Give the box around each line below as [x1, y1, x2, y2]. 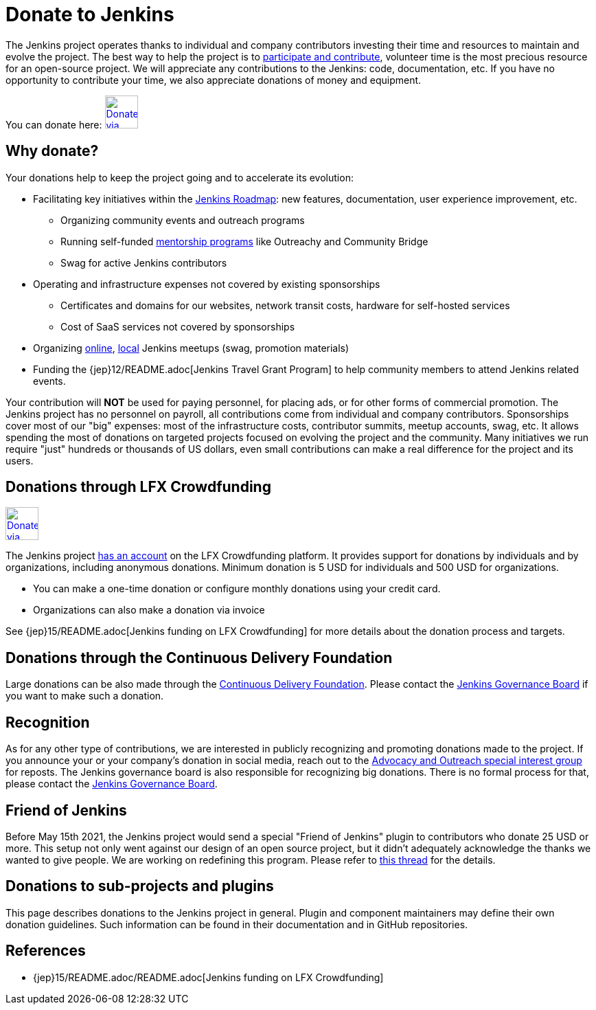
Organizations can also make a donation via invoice [33, 604, 265, 616]
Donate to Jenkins [5, 3, 174, 26]
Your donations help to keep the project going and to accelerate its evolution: [5, 171, 354, 183]
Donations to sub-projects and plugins [5, 877, 274, 895]
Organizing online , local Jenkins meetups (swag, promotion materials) [33, 341, 349, 354]
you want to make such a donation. [5, 690, 164, 702]
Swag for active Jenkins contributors [60, 256, 227, 269]
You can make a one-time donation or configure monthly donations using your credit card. [33, 583, 441, 595]
